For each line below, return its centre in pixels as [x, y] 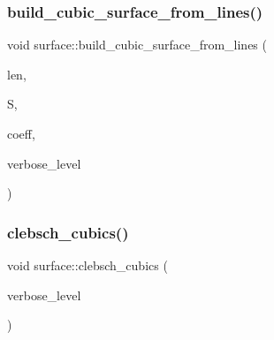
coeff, [21, 133]
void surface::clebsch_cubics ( [88, 265]
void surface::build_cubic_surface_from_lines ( [137, 45]
